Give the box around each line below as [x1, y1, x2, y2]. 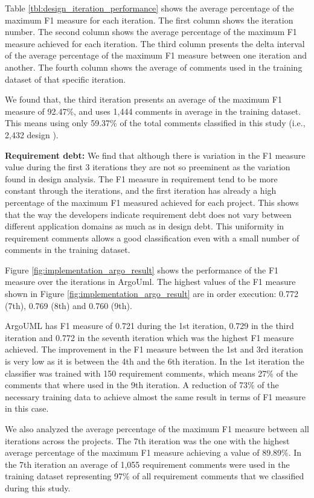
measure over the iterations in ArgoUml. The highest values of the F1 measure [5, 275, 296, 288]
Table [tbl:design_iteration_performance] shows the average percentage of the [5, 2, 294, 14]
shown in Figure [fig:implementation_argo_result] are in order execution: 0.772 [5, 287, 298, 300]
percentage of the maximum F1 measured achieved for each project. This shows [5, 196, 299, 208]
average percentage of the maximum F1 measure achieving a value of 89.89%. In [5, 446, 302, 459]
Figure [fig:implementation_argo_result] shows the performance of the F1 [5, 263, 279, 276]
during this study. [5, 481, 71, 494]
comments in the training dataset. [5, 243, 130, 256]
